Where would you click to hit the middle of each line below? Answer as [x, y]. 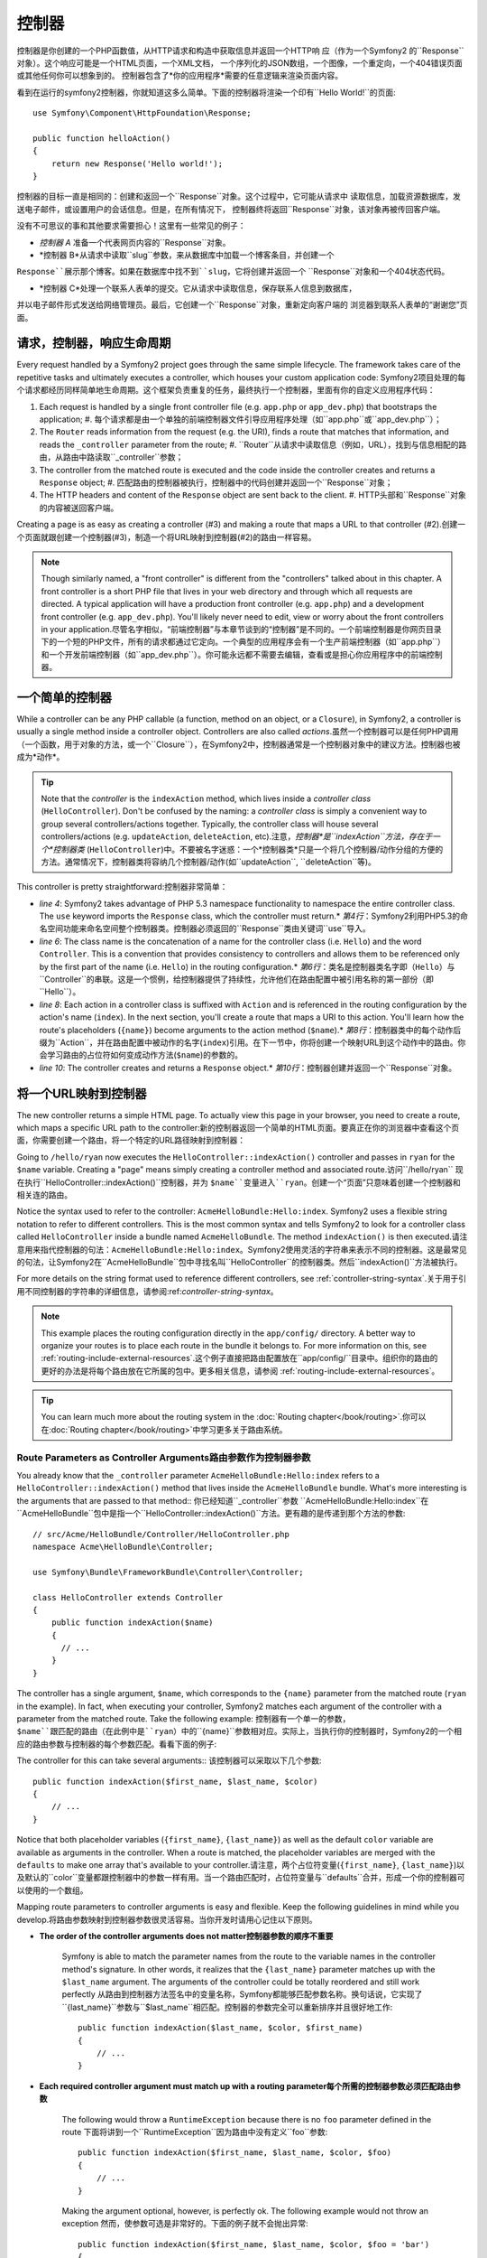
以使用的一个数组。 [52, 1890]
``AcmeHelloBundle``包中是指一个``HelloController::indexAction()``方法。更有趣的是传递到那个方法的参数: [211, 1514]
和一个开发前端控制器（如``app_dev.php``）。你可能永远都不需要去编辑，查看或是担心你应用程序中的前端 [234, 654]
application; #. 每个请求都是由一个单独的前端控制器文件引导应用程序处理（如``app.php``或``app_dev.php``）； [240, 419]
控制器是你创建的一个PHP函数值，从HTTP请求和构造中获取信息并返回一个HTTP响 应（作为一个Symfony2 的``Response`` [240, 51]
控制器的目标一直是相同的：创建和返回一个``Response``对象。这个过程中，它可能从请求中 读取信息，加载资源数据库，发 [239, 196]
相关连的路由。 [44, 1195]
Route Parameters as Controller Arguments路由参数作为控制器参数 [164, 1457]
